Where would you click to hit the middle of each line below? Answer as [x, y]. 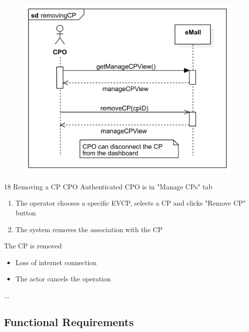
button [26, 213]
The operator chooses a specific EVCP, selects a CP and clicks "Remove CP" [131, 203]
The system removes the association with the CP [89, 229]
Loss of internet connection [56, 262]
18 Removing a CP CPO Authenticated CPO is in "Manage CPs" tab [108, 186]
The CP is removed [33, 246]
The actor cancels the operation [63, 279]
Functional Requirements [69, 321]
